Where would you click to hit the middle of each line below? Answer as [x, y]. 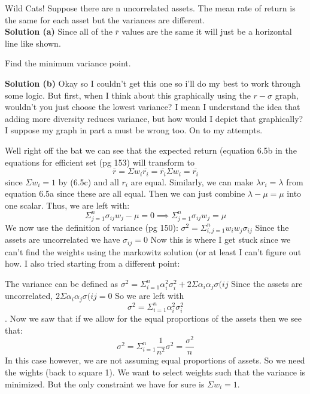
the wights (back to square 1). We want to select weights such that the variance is [155, 372]
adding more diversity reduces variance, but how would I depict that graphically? [154, 118]
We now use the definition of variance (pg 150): [92, 227]
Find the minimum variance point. [68, 63]
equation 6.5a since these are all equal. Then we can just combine [125, 193]
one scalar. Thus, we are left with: [67, 205]
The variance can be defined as [62, 283]
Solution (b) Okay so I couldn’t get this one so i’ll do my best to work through [153, 83]
